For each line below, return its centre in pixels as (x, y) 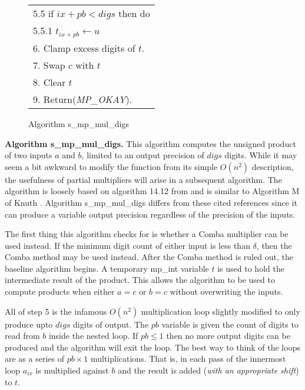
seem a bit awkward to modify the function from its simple (111, 166)
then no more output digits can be (228, 336)
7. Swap (49, 65)
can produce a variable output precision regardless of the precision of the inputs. (150, 214)
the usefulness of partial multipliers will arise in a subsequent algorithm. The (143, 179)
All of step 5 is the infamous (56, 311)
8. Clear (49, 82)
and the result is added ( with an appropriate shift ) (208, 370)
